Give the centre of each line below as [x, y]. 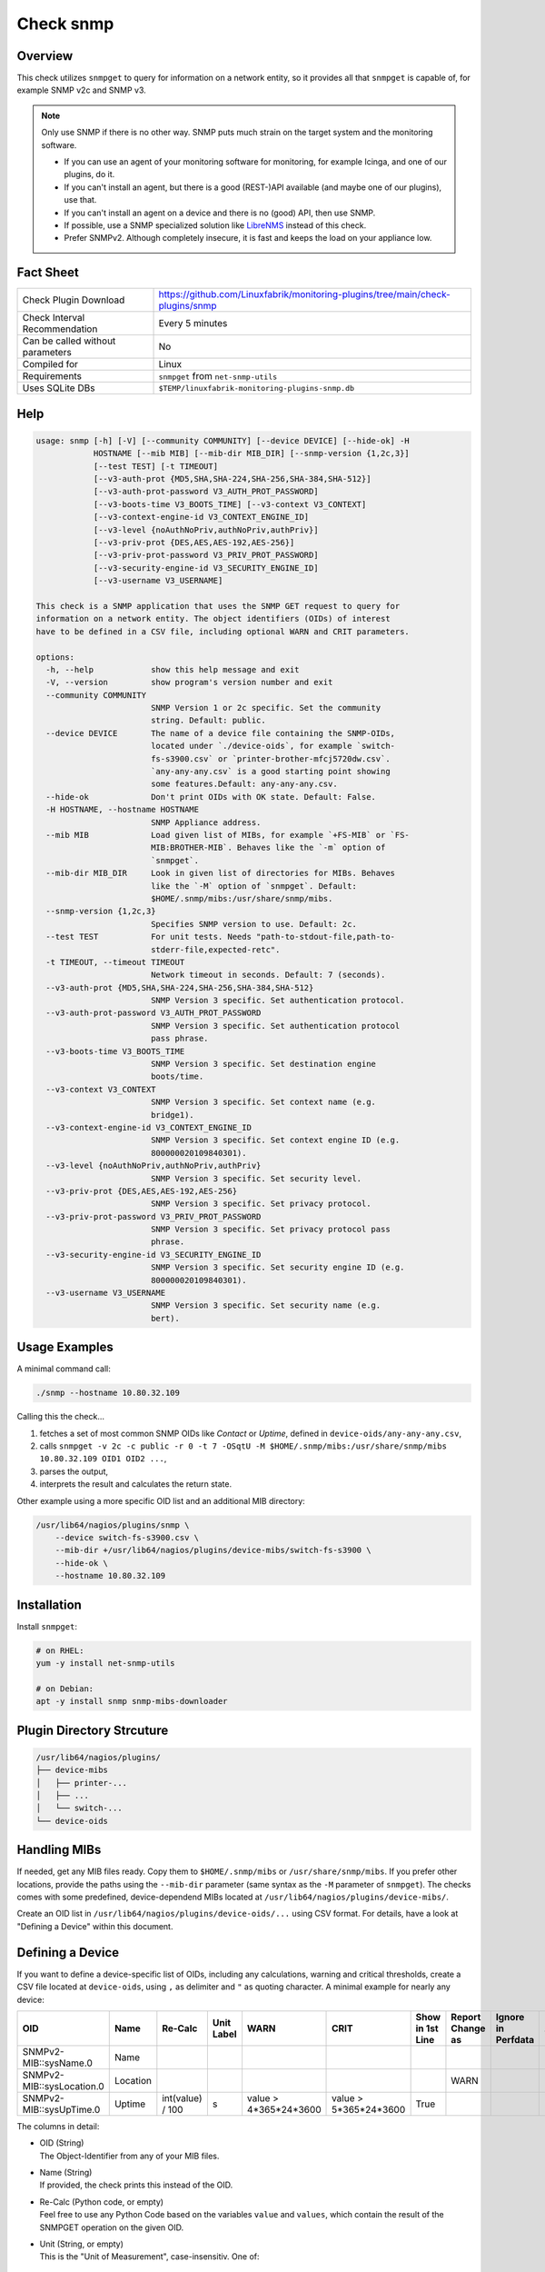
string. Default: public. [208, 721]
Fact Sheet [48, 273]
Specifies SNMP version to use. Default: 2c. [254, 924]
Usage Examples [65, 1347]
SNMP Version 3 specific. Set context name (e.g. [263, 1102]
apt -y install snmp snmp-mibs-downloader [132, 1701]
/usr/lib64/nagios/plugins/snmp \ [113, 1525]
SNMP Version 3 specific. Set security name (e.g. [266, 1305]
